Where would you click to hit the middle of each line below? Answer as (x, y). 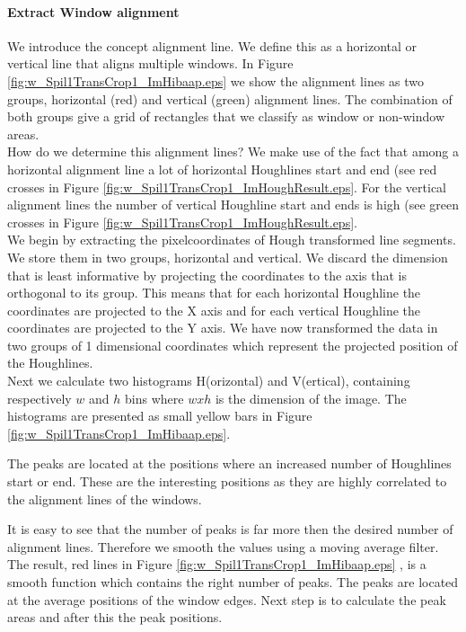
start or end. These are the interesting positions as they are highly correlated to (227, 481)
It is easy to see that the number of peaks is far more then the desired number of (230, 529)
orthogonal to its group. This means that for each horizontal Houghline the (214, 293)
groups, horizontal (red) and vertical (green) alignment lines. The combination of (230, 98)
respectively (40, 398)
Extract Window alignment (93, 11)
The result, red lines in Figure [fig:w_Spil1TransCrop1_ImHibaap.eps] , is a (217, 564)
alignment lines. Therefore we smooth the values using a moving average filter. (223, 546)
